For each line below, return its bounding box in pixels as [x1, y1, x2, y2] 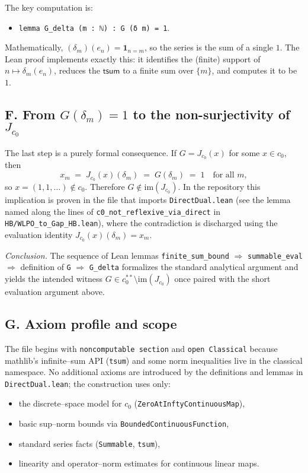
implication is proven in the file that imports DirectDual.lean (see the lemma [5, 193, 291, 205]
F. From [5, 105, 56, 123]
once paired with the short [174, 272, 271, 285]
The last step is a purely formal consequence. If [5, 146, 177, 158]
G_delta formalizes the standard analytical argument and [89, 261, 299, 273]
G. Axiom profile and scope [5, 315, 177, 333]
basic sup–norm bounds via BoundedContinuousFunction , [18, 417, 229, 430]
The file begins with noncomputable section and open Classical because [5, 342, 278, 354]
